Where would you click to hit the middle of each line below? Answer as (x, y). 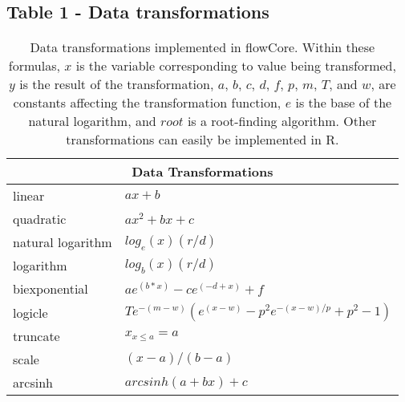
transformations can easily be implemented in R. (202, 140)
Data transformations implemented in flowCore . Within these (202, 47)
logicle (30, 312)
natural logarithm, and (92, 121)
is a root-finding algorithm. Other (282, 121)
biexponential (51, 289)
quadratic (40, 219)
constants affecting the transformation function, (147, 103)
